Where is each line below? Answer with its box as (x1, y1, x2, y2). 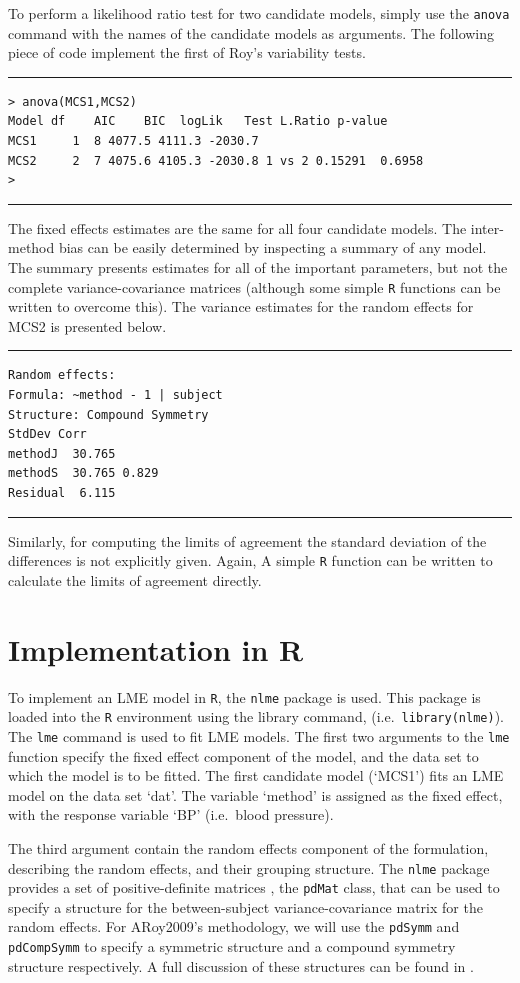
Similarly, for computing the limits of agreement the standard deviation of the (8, 530, 487, 551)
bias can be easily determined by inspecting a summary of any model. (58, 237, 487, 258)
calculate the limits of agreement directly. (8, 569, 262, 590)
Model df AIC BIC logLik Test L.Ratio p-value (8, 114, 388, 129)
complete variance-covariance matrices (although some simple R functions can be (8, 276, 501, 297)
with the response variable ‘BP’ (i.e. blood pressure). (8, 804, 334, 825)
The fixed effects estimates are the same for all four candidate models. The (8, 217, 467, 238)
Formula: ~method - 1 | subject (8, 388, 223, 403)
